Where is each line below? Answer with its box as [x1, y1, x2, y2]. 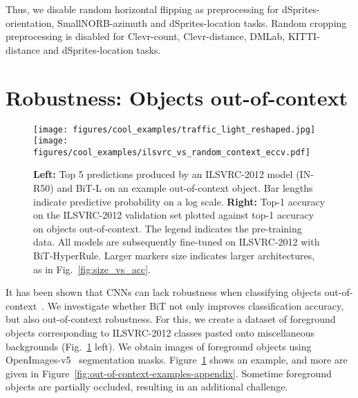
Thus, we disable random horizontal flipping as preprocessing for [6, 2, 279, 16]
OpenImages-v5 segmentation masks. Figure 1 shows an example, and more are [6, 352, 348, 367]
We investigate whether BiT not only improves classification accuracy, [47, 298, 344, 312]
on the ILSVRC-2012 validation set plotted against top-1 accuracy [33, 208, 314, 222]
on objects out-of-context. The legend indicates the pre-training [33, 221, 302, 235]
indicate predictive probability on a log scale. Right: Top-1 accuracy [33, 194, 326, 208]
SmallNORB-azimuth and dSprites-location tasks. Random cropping [57, 15, 347, 30]
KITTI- [288, 29, 320, 43]
